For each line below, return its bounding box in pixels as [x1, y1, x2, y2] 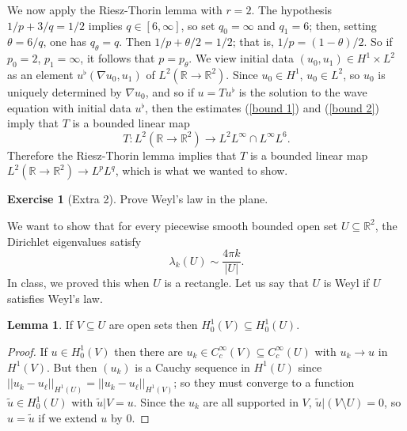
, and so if [145, 83, 194, 100]
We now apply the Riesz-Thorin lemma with [7, 2, 223, 17]
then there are [114, 342, 183, 359]
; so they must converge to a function [173, 374, 355, 391]
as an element [7, 66, 74, 82]
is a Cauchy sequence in [135, 358, 250, 375]
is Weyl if [323, 274, 370, 291]
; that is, [232, 33, 274, 50]
